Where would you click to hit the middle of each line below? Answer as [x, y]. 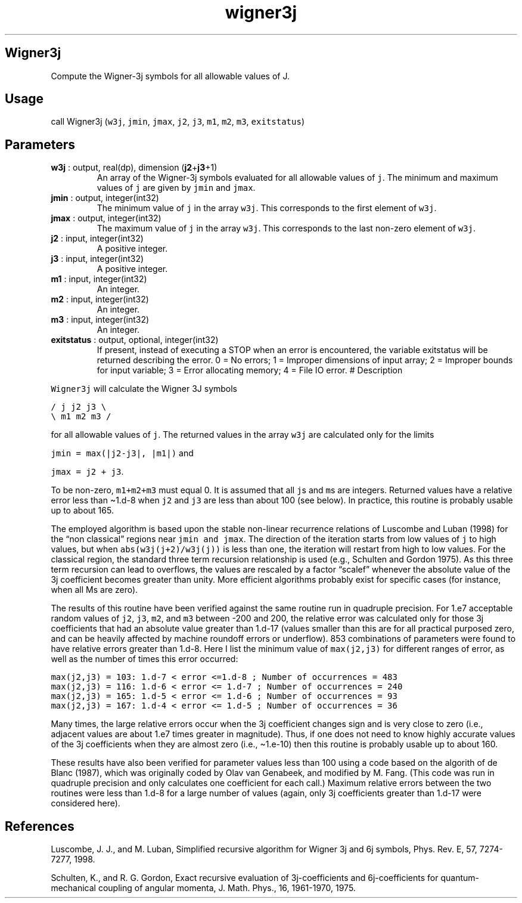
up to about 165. [82, 511]
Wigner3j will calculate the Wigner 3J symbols [144, 389]
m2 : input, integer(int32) [100, 299]
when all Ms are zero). [94, 590]
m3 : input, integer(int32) [100, 320]
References [40, 826]
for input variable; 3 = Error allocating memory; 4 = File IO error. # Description [250, 370]
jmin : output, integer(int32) [105, 198]
